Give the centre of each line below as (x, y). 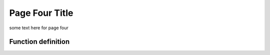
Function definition (39, 42)
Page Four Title (41, 13)
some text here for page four (39, 28)
